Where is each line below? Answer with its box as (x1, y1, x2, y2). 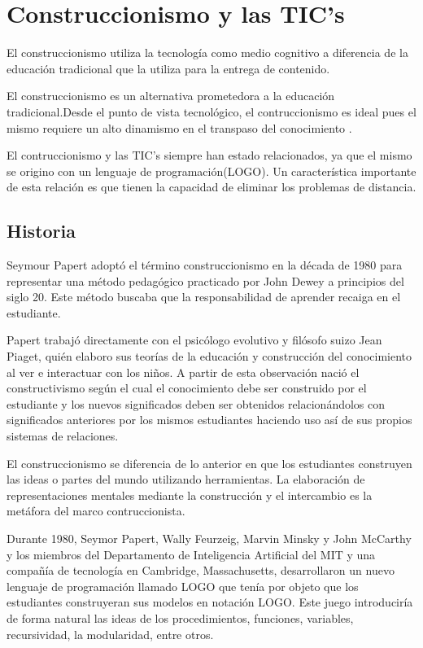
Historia (7, 218, 76, 243)
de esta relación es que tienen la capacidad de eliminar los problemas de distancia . (7, 178, 416, 195)
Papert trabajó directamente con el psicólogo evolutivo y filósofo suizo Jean (7, 331, 382, 348)
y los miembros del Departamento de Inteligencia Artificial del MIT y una (7, 545, 376, 563)
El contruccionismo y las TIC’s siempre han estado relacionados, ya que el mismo (7, 147, 412, 164)
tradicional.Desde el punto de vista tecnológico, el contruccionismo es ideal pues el (7, 103, 416, 120)
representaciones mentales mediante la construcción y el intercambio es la (7, 486, 373, 503)
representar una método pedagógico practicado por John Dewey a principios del (7, 272, 404, 289)
